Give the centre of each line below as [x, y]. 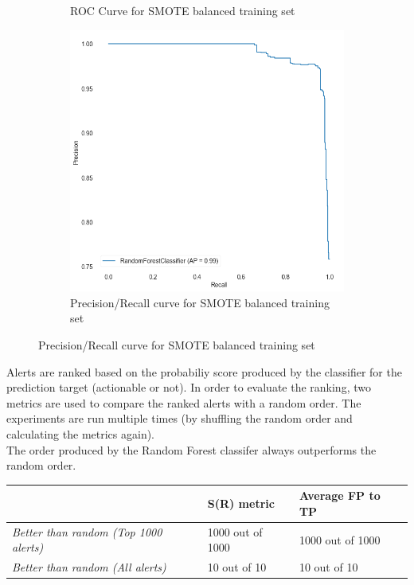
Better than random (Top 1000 [87, 531]
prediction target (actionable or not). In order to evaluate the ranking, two [189, 387]
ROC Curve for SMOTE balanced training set [183, 10]
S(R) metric [241, 503]
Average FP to [340, 495]
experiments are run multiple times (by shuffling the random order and [180, 418]
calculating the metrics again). [81, 434]
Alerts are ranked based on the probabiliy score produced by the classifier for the [204, 371]
